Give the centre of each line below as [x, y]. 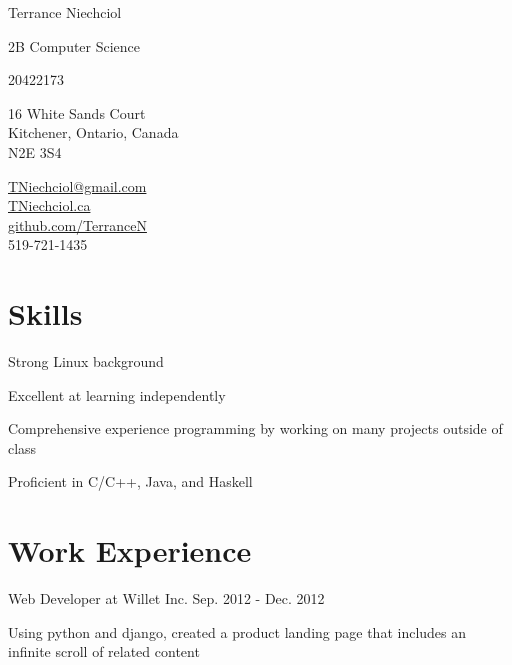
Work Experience [130, 550]
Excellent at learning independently [117, 394]
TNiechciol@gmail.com [77, 185]
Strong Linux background [86, 361]
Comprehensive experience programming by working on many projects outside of [255, 428]
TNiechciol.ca [49, 205]
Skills [45, 313]
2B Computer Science [74, 45]
